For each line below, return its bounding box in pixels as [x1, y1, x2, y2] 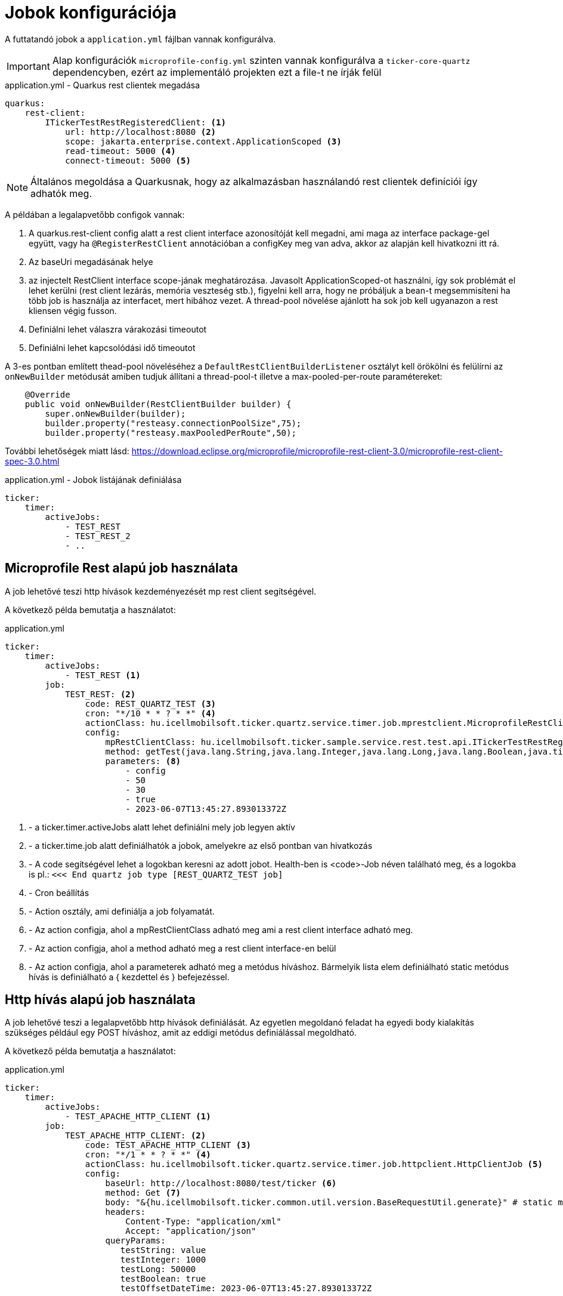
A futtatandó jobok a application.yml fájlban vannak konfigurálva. [5, 33, 276, 44]
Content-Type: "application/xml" [125, 1217, 281, 1227]
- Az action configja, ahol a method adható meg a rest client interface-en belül [29, 943, 336, 953]
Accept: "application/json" [125, 1226, 256, 1236]
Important [7, 60, 50, 72]
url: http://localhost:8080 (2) [65, 127, 216, 137]
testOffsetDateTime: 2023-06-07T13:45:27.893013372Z [120, 1283, 372, 1294]
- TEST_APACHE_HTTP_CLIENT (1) [65, 1112, 211, 1122]
